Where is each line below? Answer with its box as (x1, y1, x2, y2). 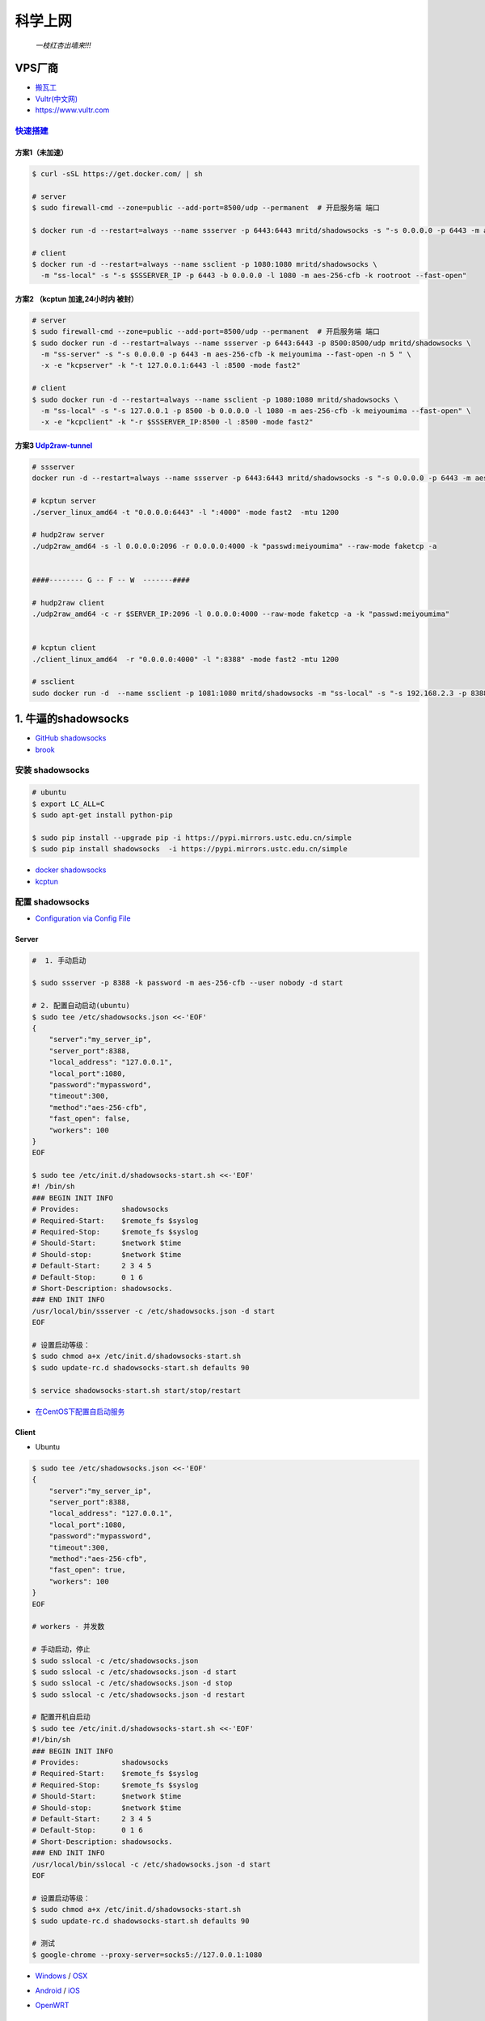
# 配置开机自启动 (32, 1712, 91, 1722)
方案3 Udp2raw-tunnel (15, 441, 93, 450)
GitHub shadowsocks (35, 733, 107, 743)
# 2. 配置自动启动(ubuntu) (32, 1001, 131, 1010)
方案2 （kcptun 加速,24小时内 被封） (15, 293, 138, 303)
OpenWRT (35, 2001, 70, 2010)
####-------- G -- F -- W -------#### (32, 575, 190, 584)
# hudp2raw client (32, 598, 105, 607)
